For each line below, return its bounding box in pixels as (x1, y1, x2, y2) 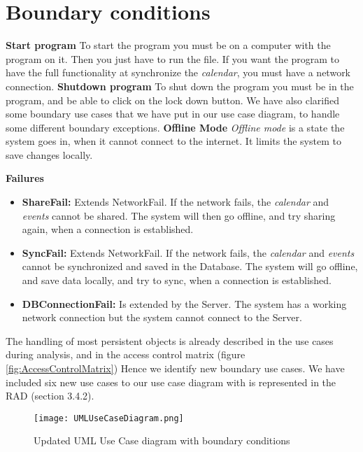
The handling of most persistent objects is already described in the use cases (6, 333, 334, 348)
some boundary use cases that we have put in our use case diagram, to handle (6, 106, 340, 121)
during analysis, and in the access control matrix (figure (6, 347, 245, 362)
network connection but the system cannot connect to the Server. (22, 310, 302, 325)
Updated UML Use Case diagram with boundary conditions (34, 433, 290, 448)
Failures (6, 171, 44, 185)
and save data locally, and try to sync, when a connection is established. (22, 273, 332, 288)
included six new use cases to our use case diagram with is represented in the (6, 374, 336, 389)
